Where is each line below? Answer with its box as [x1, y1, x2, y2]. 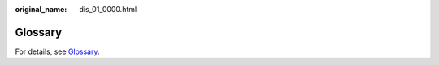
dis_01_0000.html [79, 5, 137, 14]
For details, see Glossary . [15, 47, 101, 56]
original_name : [15, 5, 67, 14]
